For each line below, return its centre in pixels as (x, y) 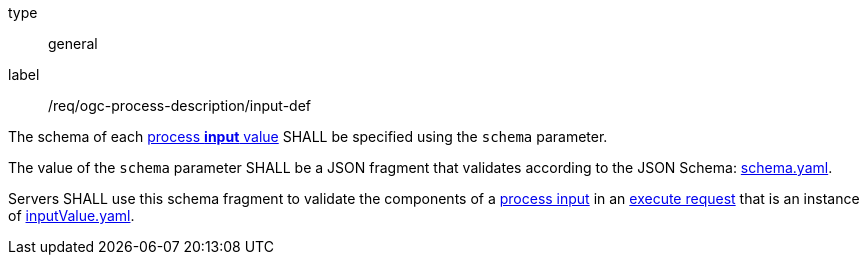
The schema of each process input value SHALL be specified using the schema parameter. (308, 136)
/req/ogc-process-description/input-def (180, 105)
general (73, 43)
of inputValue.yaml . (71, 215)
